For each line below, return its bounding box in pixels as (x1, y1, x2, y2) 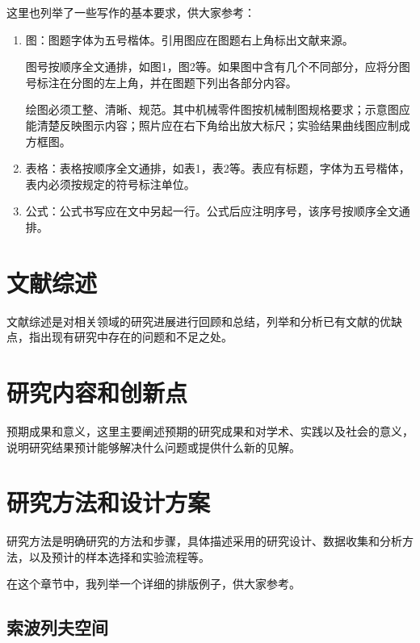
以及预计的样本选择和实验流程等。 (28, 548, 210, 565)
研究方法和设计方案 (6, 486, 211, 519)
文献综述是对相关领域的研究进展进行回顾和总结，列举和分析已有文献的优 (6, 312, 391, 329)
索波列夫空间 (6, 615, 108, 640)
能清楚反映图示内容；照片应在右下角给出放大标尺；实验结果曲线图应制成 (25, 116, 410, 133)
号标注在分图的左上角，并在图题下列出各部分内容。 (25, 73, 297, 90)
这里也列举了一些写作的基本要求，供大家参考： (6, 4, 255, 20)
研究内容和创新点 (6, 376, 188, 409)
